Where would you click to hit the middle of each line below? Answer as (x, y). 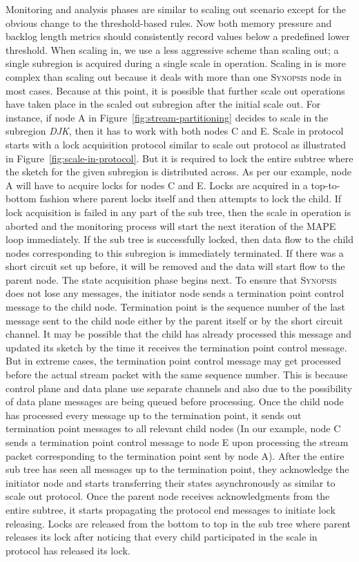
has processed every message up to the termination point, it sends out (154, 415)
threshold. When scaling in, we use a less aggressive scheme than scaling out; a (172, 49)
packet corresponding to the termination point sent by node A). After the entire (175, 455)
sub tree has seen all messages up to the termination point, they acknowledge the (177, 469)
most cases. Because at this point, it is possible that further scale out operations (175, 90)
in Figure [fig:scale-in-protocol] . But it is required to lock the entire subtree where (179, 158)
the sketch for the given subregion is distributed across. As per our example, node (178, 172)
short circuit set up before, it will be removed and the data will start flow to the (175, 266)
